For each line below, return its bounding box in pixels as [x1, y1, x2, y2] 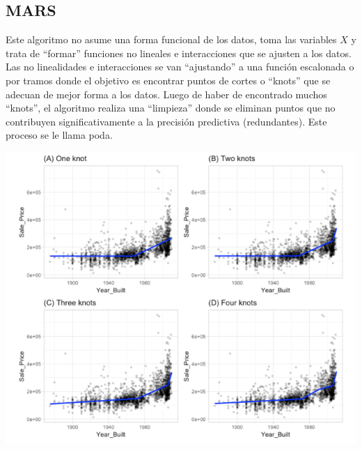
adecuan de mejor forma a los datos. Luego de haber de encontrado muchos [6, 86, 327, 101]
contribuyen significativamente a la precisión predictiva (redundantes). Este [6, 114, 327, 128]
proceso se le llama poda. [6, 128, 113, 142]
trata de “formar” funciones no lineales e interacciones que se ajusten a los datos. [6, 45, 352, 60]
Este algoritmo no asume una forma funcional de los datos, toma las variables [6, 32, 337, 47]
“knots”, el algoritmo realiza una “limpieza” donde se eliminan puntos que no [6, 100, 336, 115]
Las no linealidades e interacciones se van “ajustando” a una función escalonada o [6, 59, 354, 74]
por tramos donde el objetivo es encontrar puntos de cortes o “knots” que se [6, 73, 331, 87]
